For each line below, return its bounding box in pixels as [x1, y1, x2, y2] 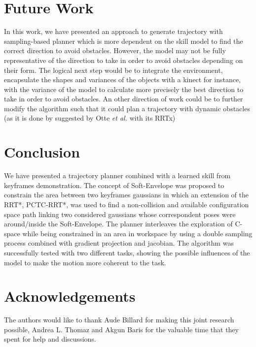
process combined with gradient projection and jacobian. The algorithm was [4, 238, 234, 248]
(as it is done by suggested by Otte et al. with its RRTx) [4, 113, 176, 123]
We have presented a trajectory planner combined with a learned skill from [4, 170, 231, 181]
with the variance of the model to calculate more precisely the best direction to [4, 84, 244, 94]
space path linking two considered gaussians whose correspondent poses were [4, 209, 236, 219]
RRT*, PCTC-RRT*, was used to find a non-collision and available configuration [4, 199, 249, 209]
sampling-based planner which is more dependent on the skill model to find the [4, 35, 243, 46]
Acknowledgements [4, 286, 136, 306]
